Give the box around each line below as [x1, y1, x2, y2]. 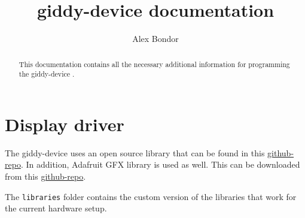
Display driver [5, 111, 124, 136]
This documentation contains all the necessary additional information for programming [19, 59, 290, 69]
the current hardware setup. [5, 202, 107, 214]
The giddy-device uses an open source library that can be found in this [5, 146, 265, 159]
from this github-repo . [5, 169, 86, 182]
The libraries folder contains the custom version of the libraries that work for [5, 190, 297, 202]
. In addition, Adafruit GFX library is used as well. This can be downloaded [20, 158, 300, 171]
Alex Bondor [132, 32, 179, 45]
